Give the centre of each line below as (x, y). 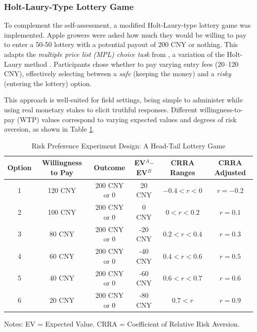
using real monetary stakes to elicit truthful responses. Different (101, 109)
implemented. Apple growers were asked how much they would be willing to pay (125, 34)
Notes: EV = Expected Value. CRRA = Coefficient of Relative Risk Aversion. (122, 323)
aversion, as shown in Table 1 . (49, 129)
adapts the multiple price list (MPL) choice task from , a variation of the (114, 54)
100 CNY (62, 212)
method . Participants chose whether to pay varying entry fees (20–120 (131, 64)
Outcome (109, 167)
